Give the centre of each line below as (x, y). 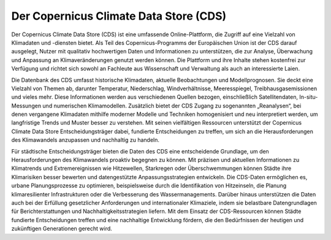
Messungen (26, 106)
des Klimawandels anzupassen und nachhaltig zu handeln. (85, 140)
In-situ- (309, 97)
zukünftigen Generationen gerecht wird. (62, 229)
